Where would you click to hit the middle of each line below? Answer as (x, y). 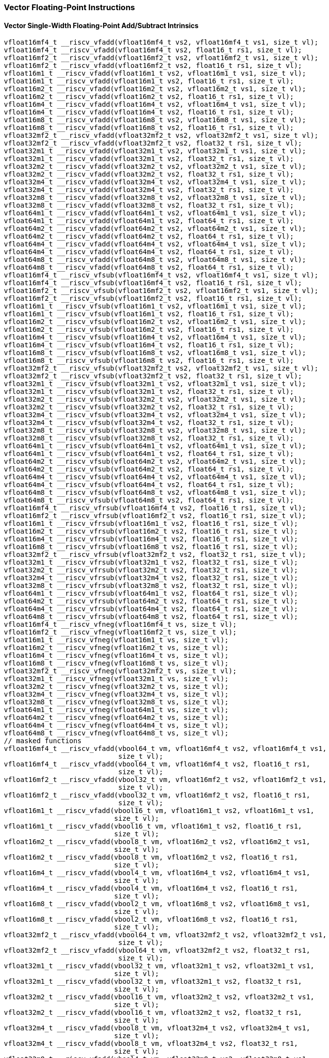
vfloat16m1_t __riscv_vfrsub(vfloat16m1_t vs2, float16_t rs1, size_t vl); (151, 524)
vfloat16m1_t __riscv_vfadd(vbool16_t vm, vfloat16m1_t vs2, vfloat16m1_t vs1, (159, 811)
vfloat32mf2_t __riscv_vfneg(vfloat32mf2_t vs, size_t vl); (120, 671)
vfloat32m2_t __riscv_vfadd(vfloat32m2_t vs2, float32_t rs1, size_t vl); (149, 174)
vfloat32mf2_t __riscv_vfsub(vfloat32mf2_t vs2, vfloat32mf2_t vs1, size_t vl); (161, 368)
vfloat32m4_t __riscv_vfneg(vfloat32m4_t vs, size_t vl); (116, 694)
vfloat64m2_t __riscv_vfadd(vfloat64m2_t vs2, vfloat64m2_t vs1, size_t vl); (155, 229)
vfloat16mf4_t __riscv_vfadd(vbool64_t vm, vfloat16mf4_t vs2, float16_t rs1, (157, 764)
